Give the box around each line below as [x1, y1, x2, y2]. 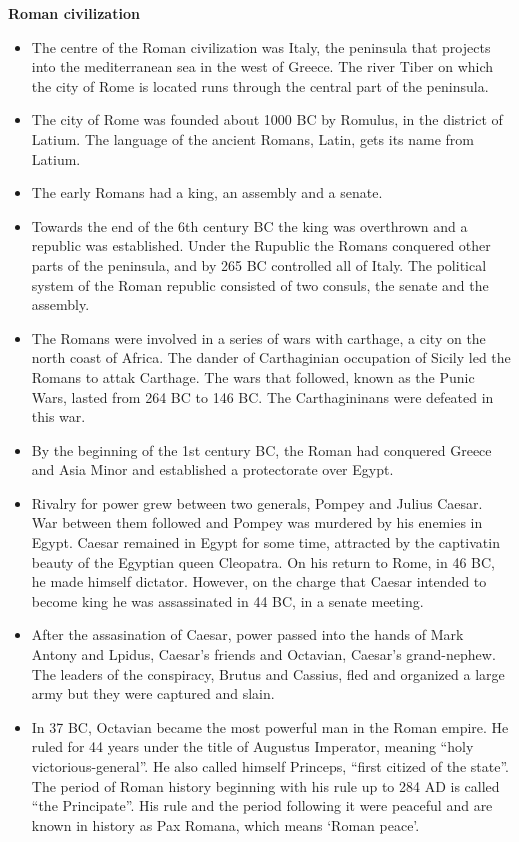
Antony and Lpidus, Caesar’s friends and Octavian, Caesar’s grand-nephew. [31, 644, 496, 665]
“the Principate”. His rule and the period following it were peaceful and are [31, 795, 493, 816]
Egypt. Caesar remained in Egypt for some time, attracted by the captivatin [31, 532, 500, 553]
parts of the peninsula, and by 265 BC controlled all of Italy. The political [31, 254, 487, 275]
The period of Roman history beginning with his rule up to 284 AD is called [31, 775, 500, 796]
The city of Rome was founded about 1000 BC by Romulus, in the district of [31, 109, 503, 130]
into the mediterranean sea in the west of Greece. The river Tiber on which [31, 56, 494, 77]
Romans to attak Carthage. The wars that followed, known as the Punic [31, 366, 475, 387]
